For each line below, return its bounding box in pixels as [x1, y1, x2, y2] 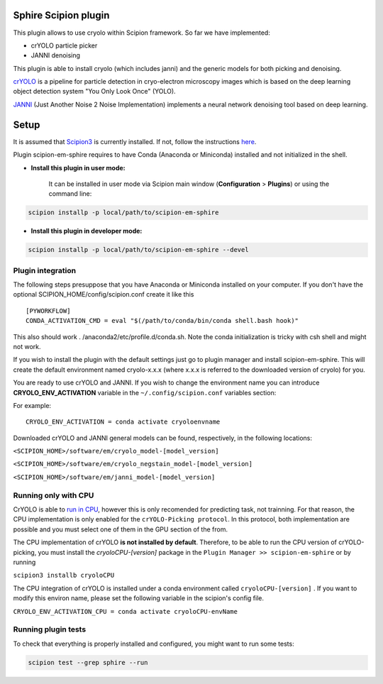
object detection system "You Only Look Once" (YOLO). [13, 87, 177, 96]
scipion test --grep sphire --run [28, 658, 148, 666]
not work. [13, 342, 41, 351]
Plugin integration [13, 265, 77, 275]
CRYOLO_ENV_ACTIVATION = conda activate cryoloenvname [26, 418, 221, 426]
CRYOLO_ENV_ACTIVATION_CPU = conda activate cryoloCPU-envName [13, 607, 238, 615]
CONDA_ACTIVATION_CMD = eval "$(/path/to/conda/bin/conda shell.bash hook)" [26, 316, 299, 325]
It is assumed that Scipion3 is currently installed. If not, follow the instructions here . [13, 137, 257, 145]
